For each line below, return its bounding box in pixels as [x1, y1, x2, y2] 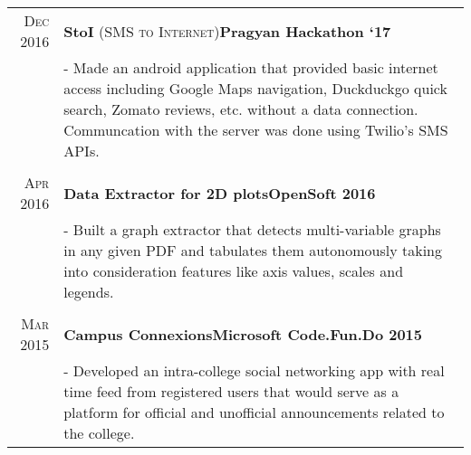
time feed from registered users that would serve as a [63, 381, 399, 402]
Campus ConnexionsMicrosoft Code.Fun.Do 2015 [63, 323, 423, 345]
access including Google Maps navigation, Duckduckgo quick [63, 78, 447, 99]
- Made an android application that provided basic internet [63, 57, 438, 78]
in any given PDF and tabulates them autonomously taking [63, 240, 442, 261]
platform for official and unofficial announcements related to [63, 402, 445, 422]
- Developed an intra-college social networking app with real [63, 360, 445, 381]
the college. [63, 422, 135, 443]
